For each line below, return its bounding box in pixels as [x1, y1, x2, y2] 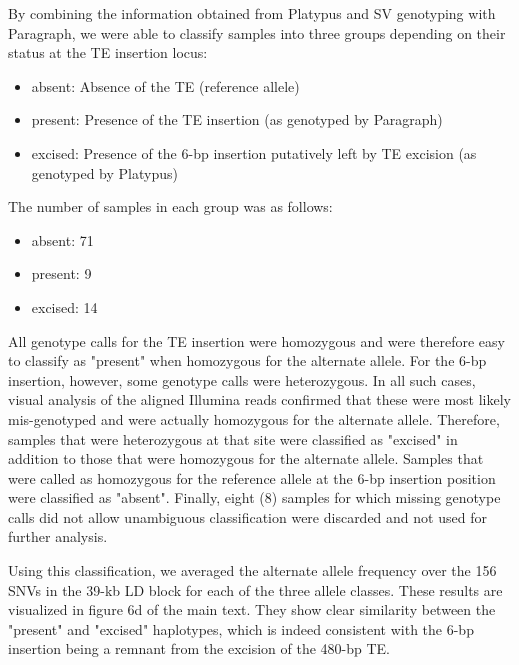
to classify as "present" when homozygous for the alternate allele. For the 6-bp [8, 350, 487, 371]
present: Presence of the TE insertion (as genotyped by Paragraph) [31, 109, 443, 130]
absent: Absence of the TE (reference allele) [31, 75, 300, 96]
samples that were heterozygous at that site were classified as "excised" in [8, 428, 458, 449]
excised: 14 [31, 296, 98, 317]
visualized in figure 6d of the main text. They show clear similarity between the [8, 599, 496, 620]
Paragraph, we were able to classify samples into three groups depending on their [8, 22, 506, 43]
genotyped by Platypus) [31, 162, 178, 183]
